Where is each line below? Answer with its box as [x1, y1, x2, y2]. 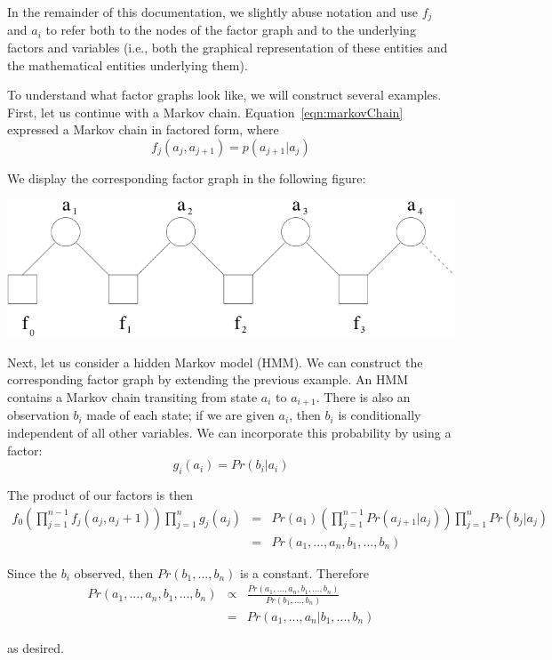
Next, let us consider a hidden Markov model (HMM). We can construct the [7, 352, 423, 371]
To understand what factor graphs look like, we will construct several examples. [7, 85, 442, 104]
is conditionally [338, 406, 421, 424]
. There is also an [316, 387, 411, 406]
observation [7, 406, 69, 424]
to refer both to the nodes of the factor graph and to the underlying [45, 20, 416, 39]
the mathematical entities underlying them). [7, 55, 248, 74]
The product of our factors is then [7, 485, 194, 503]
